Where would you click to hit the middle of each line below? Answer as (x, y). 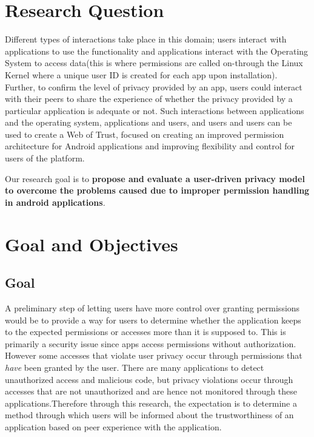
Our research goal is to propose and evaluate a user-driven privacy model (155, 178)
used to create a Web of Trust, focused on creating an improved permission (145, 134)
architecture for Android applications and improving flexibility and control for (150, 146)
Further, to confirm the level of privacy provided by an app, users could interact (154, 86)
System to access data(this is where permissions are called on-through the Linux (154, 63)
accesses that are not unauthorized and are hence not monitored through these (151, 391)
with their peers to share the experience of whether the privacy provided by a (149, 99)
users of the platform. (45, 158)
